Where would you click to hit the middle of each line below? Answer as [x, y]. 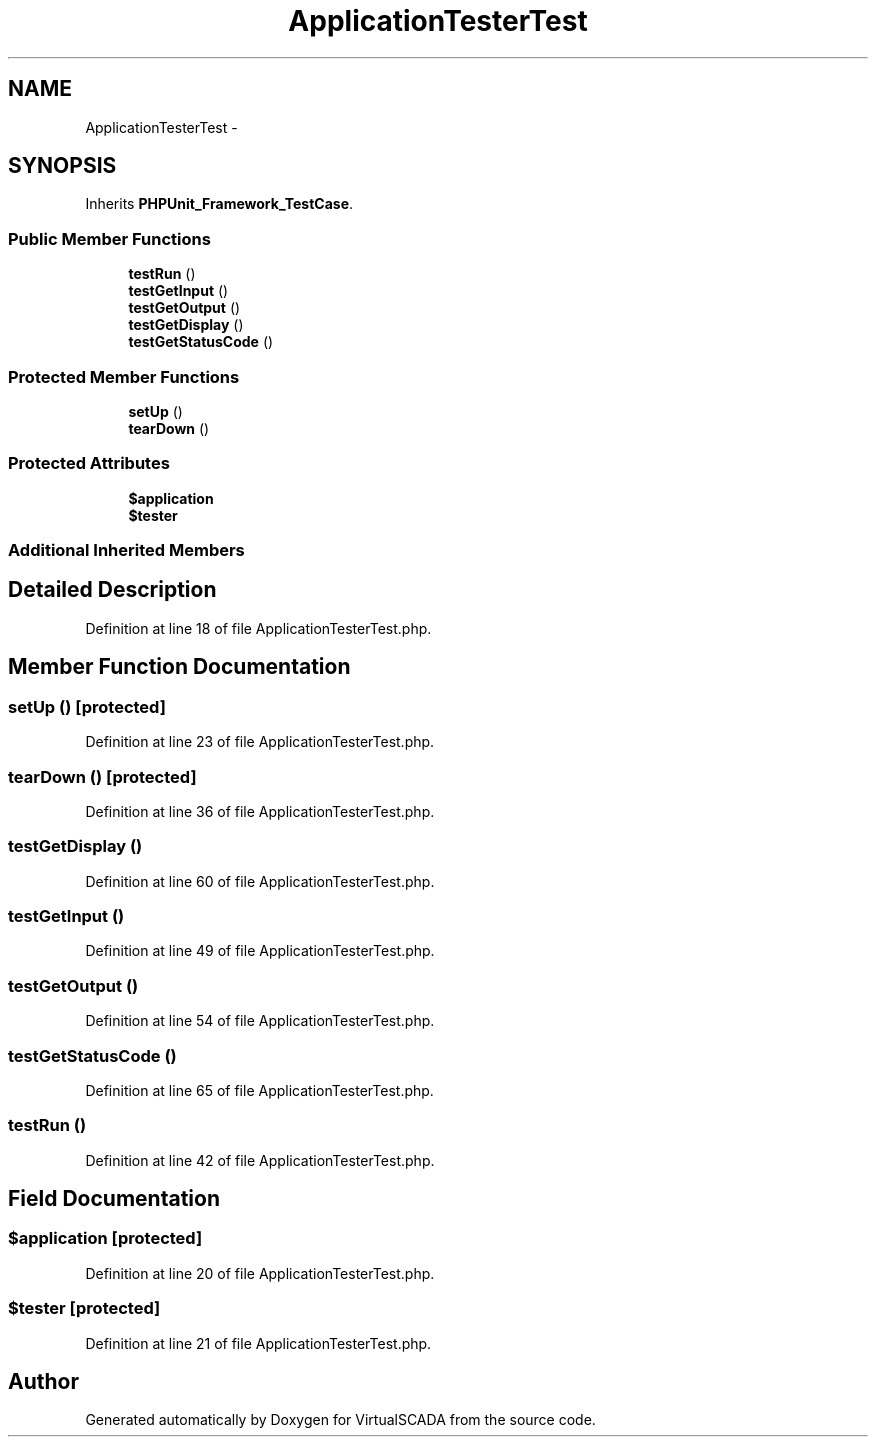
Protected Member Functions [124, 376]
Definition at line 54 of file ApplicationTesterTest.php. [260, 1021]
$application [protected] [105, 1238]
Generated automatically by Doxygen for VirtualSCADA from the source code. [340, 1420]
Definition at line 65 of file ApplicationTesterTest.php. [259, 1090]
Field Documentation [114, 1199]
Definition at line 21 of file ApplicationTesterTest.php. [258, 1343]
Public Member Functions [109, 238]
